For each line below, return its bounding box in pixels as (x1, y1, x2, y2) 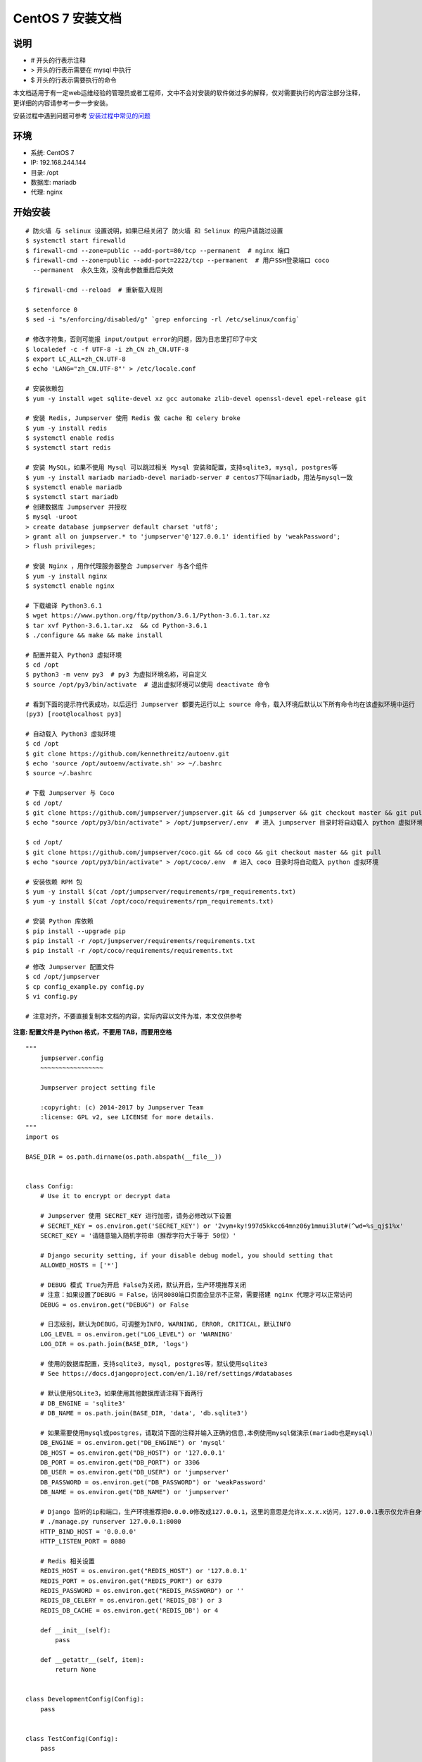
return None (55, 1665, 96, 1674)
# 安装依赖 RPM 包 (25, 877, 83, 886)
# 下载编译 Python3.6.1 (25, 601, 103, 610)
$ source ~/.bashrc (25, 769, 93, 777)
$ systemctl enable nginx (25, 581, 115, 590)
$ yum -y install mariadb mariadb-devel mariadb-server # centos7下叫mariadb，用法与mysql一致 (25, 473, 353, 481)
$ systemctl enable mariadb (25, 483, 122, 491)
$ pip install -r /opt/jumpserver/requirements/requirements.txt (25, 937, 256, 945)
